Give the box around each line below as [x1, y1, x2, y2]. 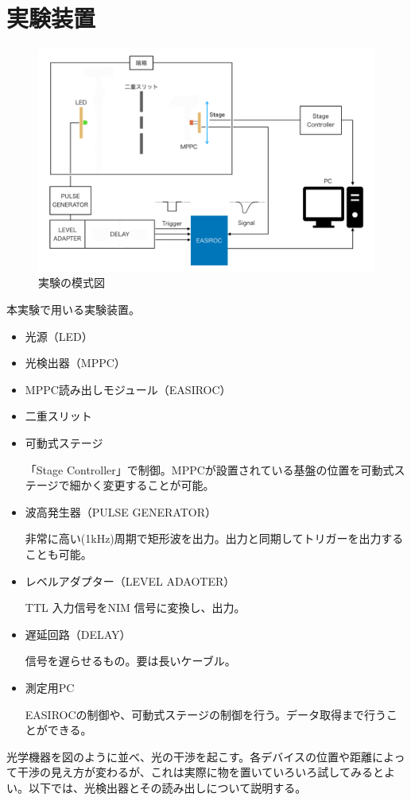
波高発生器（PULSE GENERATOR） [25, 503, 217, 520]
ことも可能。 [25, 545, 92, 562]
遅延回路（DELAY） [25, 625, 131, 642]
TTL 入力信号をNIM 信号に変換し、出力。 [25, 599, 246, 616]
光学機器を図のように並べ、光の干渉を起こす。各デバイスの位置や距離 [6, 748, 372, 764]
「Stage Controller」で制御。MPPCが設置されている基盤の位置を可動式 [25, 461, 394, 478]
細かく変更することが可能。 [69, 477, 215, 493]
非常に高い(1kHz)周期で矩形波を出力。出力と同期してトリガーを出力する [25, 530, 404, 547]
